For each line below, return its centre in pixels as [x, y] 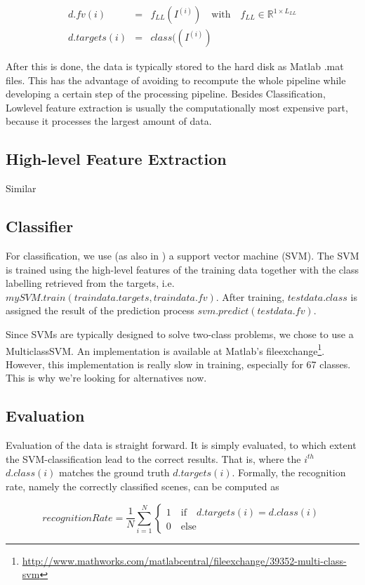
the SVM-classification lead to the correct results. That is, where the [153, 458]
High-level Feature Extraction [116, 159]
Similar [21, 188]
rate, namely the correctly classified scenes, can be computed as [142, 486]
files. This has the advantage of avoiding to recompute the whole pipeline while [176, 80]
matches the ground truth [114, 472]
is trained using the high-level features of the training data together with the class [182, 269]
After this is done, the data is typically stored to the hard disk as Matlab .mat [175, 66]
